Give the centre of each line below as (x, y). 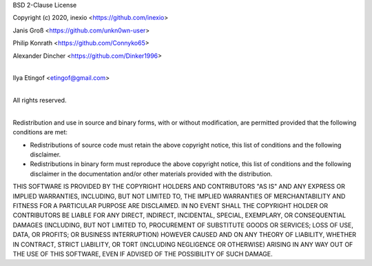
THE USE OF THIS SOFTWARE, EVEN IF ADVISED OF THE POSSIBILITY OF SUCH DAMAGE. (143, 254)
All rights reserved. (40, 101)
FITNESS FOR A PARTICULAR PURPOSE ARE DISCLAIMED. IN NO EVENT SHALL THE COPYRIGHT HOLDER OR (170, 206)
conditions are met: (40, 132)
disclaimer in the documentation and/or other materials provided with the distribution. (151, 174)
